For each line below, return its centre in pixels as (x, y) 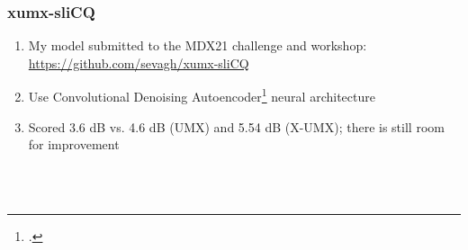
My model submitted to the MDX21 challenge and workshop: (198, 45)
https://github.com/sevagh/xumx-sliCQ (139, 62)
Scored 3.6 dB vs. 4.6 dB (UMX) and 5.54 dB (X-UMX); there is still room (236, 126)
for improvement (74, 144)
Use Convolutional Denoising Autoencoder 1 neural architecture (202, 95)
